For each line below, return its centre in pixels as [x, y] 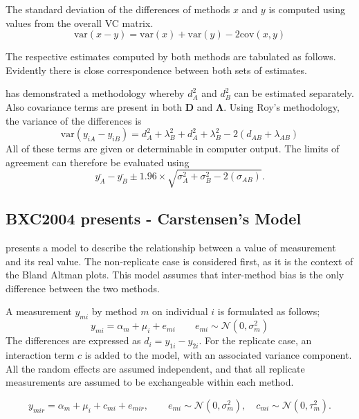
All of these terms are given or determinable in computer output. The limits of [173, 149]
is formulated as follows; [269, 311]
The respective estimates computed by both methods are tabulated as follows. [171, 56]
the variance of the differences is [74, 120]
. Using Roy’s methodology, [282, 106]
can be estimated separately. [294, 93]
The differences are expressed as [73, 340]
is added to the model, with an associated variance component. [218, 355]
